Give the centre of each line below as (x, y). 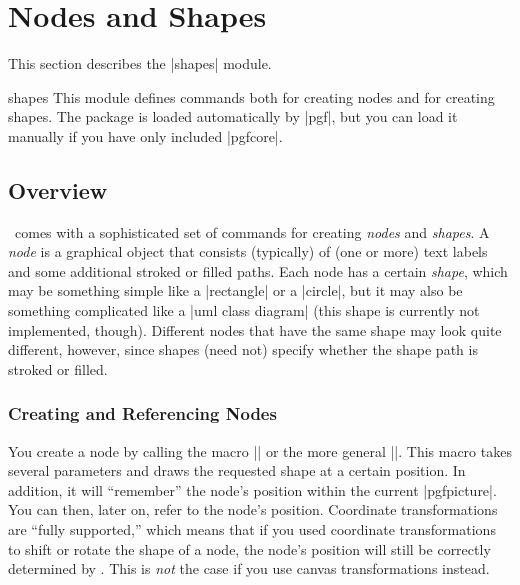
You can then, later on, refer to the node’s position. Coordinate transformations (253, 509)
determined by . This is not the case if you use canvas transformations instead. (249, 568)
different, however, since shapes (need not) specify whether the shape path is (243, 349)
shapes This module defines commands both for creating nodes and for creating (251, 96)
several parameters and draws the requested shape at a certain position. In (237, 470)
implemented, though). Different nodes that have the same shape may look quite (255, 329)
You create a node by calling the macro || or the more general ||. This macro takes (260, 450)
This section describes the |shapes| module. (140, 63)
